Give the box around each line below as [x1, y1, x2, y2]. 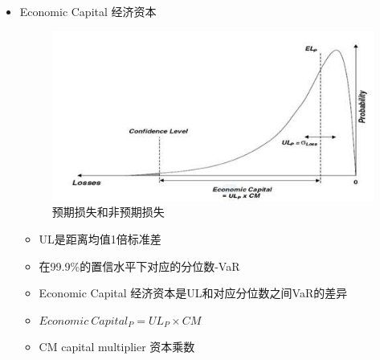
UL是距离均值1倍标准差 [39, 231, 161, 247]
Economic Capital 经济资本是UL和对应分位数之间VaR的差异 [39, 284, 348, 301]
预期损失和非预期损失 [51, 203, 165, 220]
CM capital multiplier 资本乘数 [39, 338, 195, 355]
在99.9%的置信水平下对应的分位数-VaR [39, 257, 240, 274]
